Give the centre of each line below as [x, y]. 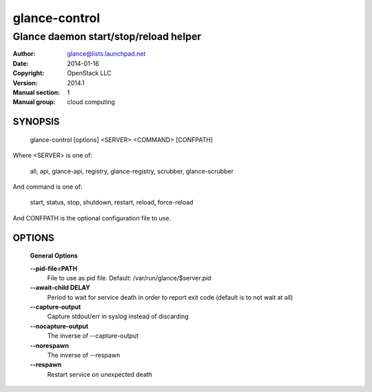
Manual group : [34, 102]
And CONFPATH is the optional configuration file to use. [92, 218]
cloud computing [91, 102]
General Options [54, 256]
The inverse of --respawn [84, 355]
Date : [21, 63]
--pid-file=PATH [54, 268]
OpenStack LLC [89, 73]
